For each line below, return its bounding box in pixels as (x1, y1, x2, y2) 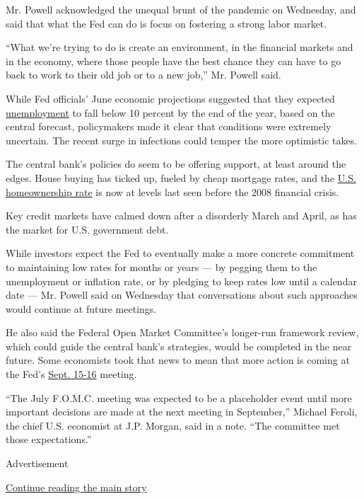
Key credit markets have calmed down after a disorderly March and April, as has (6, 208, 357, 223)
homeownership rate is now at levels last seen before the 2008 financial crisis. (6, 184, 339, 199)
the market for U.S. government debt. (6, 222, 169, 236)
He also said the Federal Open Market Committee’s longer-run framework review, (6, 325, 359, 340)
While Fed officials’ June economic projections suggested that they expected (6, 91, 335, 105)
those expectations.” (6, 432, 92, 447)
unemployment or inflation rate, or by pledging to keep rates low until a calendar (6, 273, 357, 288)
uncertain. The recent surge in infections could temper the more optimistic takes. (6, 132, 358, 147)
